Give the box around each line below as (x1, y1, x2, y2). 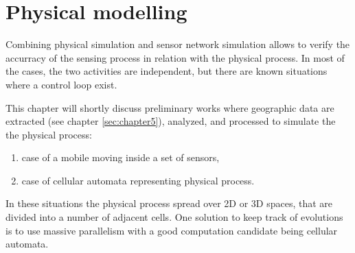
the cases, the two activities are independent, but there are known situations (5, 64, 328, 78)
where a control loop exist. (5, 77, 117, 91)
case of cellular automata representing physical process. (21, 173, 255, 187)
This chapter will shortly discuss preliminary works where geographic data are (5, 100, 334, 115)
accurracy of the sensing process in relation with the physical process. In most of (5, 50, 345, 64)
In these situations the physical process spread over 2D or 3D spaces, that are (5, 196, 333, 210)
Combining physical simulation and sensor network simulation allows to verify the (5, 37, 350, 51)
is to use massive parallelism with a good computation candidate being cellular (5, 223, 338, 237)
